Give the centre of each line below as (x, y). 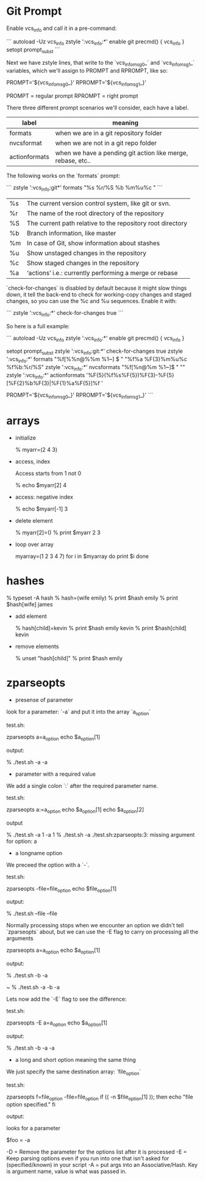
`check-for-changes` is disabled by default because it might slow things (97, 288)
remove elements (37, 647)
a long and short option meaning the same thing (75, 1059)
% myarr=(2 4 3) (36, 450)
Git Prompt (34, 11)
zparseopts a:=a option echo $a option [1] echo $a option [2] (75, 810)
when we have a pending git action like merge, (121, 153)
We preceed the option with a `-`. (48, 865)
